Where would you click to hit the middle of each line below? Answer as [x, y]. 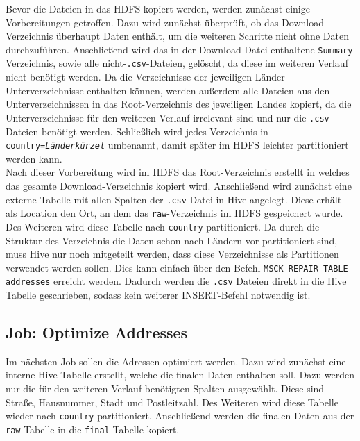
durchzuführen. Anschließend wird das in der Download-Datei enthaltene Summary [179, 49]
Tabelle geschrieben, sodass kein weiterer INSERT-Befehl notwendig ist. [158, 295]
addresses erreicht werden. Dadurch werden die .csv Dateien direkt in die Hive [176, 281]
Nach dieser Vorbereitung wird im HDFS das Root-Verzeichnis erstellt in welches [178, 172]
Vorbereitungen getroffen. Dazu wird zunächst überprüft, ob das [142, 22]
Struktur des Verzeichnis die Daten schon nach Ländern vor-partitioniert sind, [172, 240]
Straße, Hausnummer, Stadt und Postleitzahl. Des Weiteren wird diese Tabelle [172, 402]
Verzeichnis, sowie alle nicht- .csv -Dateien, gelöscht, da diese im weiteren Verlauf [177, 63]
